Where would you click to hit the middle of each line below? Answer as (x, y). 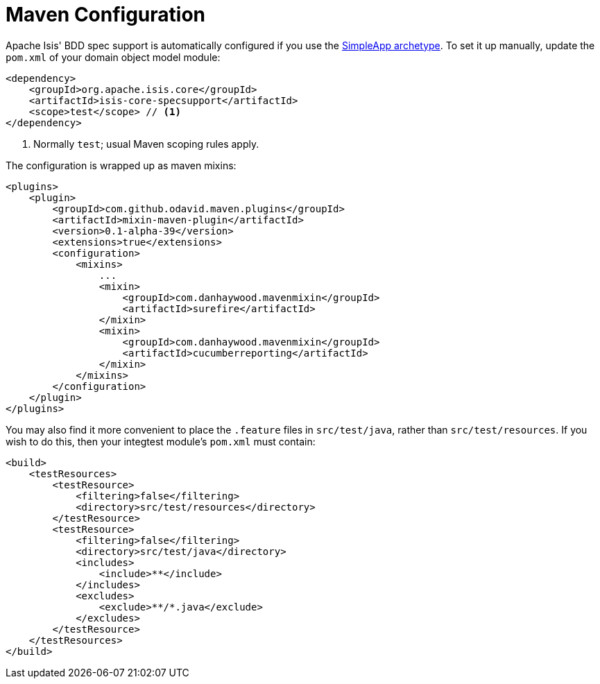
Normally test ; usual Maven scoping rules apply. (146, 144)
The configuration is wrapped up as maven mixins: (121, 165)
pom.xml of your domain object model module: (113, 57)
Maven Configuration (106, 15)
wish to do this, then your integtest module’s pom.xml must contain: (161, 441)
